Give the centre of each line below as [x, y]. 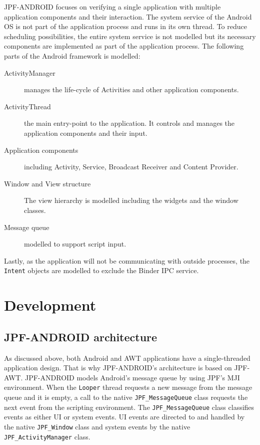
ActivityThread [27, 106]
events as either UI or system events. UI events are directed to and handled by [124, 417]
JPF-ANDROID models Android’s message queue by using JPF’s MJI [132, 377]
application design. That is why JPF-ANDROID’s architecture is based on [118, 368]
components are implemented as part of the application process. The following [124, 46]
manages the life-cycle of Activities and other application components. [131, 89]
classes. [35, 210]
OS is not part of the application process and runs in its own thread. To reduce [125, 26]
